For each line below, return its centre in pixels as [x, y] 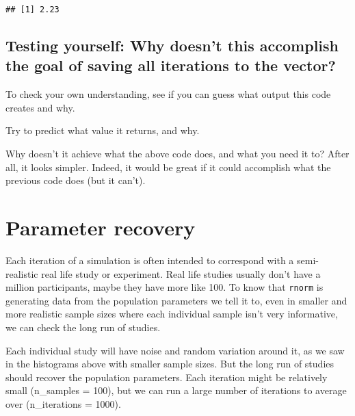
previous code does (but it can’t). [76, 180]
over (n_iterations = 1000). [63, 403]
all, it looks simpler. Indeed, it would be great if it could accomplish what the [168, 167]
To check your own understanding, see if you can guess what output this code [168, 94]
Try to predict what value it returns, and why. [103, 130]
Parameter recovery [101, 227]
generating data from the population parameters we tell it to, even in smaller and [176, 300]
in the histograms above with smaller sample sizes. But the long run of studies [170, 364]
